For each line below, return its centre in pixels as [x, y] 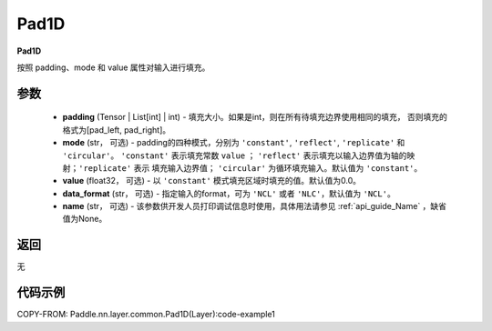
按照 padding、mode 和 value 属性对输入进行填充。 [113, 67]
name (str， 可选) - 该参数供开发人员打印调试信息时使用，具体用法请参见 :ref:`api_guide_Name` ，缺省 [254, 206]
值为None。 [85, 219]
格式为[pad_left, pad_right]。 [117, 130]
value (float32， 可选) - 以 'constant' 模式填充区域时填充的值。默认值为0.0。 [212, 181]
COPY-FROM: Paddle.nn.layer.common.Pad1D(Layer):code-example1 [146, 315]
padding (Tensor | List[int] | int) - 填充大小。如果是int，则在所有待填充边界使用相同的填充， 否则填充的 [255, 117]
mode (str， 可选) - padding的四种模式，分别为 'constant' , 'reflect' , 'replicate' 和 [234, 143]
